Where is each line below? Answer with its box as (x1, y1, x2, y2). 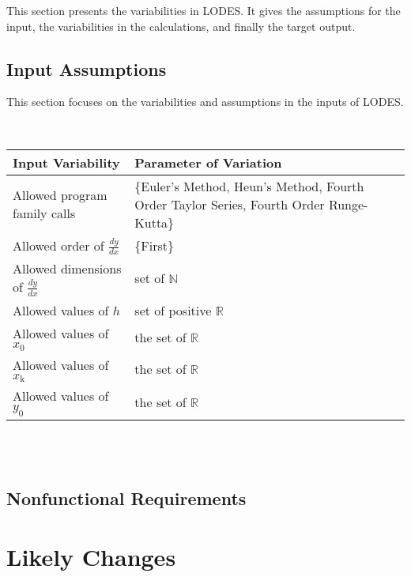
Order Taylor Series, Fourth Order (134, 194, 325, 213)
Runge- (328, 194, 368, 213)
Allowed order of (13, 236, 104, 255)
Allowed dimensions (13, 259, 122, 278)
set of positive (134, 300, 212, 319)
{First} (134, 236, 175, 255)
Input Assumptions (6, 56, 167, 81)
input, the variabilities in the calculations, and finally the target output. (6, 17, 356, 34)
